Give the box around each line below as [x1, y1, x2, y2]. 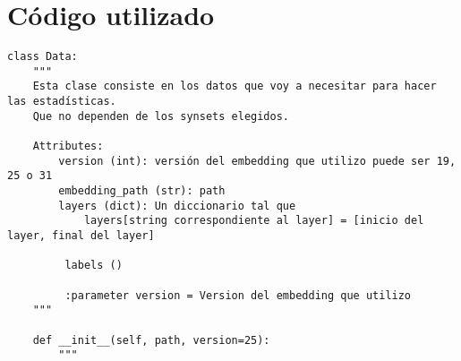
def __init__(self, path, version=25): [32, 333, 270, 347]
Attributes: [32, 140, 104, 153]
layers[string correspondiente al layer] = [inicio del [83, 214, 424, 228]
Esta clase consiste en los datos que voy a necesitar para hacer [32, 80, 437, 93]
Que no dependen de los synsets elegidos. [32, 109, 289, 123]
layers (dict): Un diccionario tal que [58, 199, 296, 212]
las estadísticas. [7, 95, 116, 108]
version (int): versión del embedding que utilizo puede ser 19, [58, 154, 457, 168]
